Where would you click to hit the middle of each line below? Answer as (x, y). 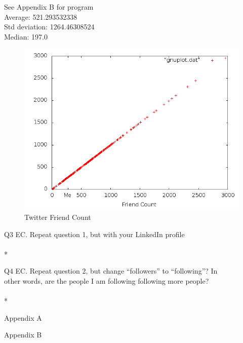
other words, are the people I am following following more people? (107, 280)
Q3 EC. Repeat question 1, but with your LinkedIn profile (94, 234)
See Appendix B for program (49, 7)
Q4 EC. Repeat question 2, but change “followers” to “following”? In (111, 271)
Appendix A (23, 317)
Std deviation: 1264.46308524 (49, 27)
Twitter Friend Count (58, 217)
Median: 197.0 (26, 36)
